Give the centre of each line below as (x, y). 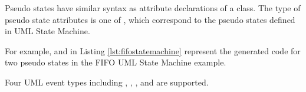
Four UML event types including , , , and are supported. (107, 82)
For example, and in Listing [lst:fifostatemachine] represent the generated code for (153, 50)
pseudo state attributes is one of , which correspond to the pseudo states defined (150, 19)
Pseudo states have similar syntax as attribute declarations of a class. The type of (153, 8)
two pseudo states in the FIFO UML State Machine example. (116, 62)
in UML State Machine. (47, 31)
